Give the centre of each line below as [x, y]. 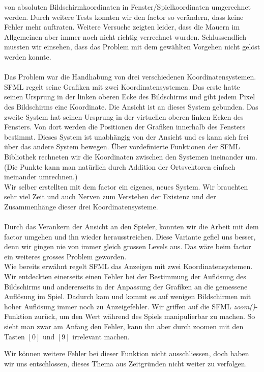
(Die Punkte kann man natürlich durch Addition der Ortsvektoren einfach [120, 166]
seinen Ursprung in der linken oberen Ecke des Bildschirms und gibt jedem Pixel [130, 97]
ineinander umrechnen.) [41, 177]
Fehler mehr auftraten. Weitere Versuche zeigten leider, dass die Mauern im [122, 27]
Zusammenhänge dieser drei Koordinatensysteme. [81, 206]
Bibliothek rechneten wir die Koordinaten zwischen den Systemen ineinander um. [131, 156]
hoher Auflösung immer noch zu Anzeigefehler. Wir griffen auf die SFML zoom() [130, 306]
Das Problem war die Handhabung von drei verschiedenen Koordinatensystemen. [130, 77]
